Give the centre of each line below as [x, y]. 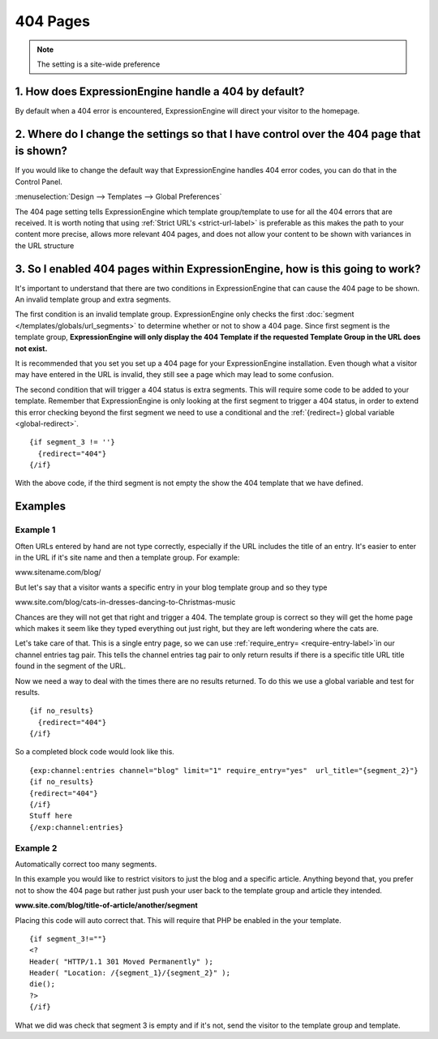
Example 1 [35, 530]
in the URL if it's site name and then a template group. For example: [127, 557]
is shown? [41, 151]
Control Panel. [39, 182]
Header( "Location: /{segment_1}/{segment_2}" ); [130, 973]
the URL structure [45, 245]
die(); [43, 984]
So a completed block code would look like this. [94, 752]
